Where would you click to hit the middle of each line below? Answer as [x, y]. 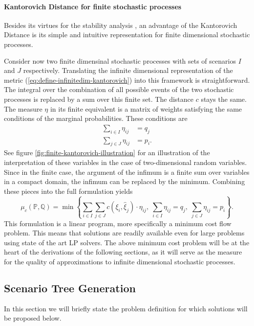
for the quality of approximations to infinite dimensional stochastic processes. [120, 261]
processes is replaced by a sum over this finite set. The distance [99, 99]
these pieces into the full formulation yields [68, 191]
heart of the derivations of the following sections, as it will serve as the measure [123, 252]
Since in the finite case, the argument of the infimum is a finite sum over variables [127, 172]
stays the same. [224, 99]
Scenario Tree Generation [70, 288]
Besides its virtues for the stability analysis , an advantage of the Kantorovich [121, 25]
